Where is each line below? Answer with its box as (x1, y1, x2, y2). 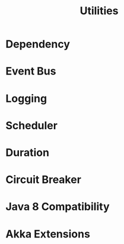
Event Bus (5, 65, 56, 78)
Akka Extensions (5, 227, 90, 240)
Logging (5, 92, 47, 105)
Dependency (5, 37, 71, 51)
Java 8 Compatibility (5, 200, 110, 214)
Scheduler (5, 118, 58, 132)
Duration (5, 146, 50, 159)
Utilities (80, 4, 119, 18)
